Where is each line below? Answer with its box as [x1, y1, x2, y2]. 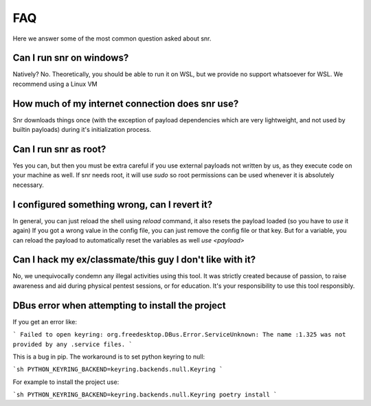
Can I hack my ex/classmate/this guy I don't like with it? [12, 254, 256, 266]
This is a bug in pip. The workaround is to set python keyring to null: [12, 352, 205, 361]
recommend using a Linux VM [12, 80, 98, 88]
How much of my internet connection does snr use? [12, 98, 239, 109]
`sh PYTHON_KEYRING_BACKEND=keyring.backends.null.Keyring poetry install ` [12, 391, 278, 398]
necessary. [12, 181, 45, 189]
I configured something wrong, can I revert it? [12, 199, 213, 210]
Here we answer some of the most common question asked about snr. [12, 34, 212, 43]
